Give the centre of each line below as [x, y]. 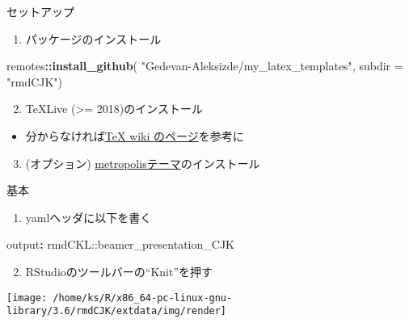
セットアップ [40, 11]
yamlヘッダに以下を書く [89, 217]
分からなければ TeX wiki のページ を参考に [135, 135]
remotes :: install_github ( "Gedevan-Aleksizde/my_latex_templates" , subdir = [205, 66]
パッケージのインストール [93, 38]
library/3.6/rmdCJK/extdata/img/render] [117, 311]
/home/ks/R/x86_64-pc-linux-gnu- [143, 298]
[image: [27, 298]
